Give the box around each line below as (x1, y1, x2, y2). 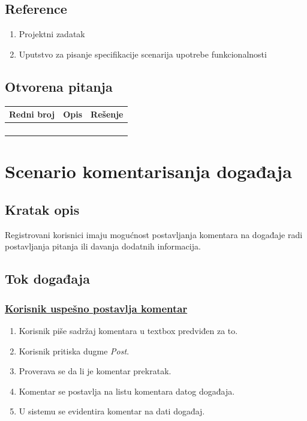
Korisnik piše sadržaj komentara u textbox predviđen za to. (19, 324, 238, 336)
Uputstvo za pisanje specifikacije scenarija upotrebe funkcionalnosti (19, 47, 267, 60)
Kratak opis (5, 200, 80, 218)
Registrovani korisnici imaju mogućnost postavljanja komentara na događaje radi (5, 228, 303, 240)
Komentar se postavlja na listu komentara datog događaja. (19, 384, 235, 397)
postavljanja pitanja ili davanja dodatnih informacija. (5, 240, 201, 252)
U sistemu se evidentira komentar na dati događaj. (19, 405, 205, 417)
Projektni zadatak (19, 28, 85, 40)
